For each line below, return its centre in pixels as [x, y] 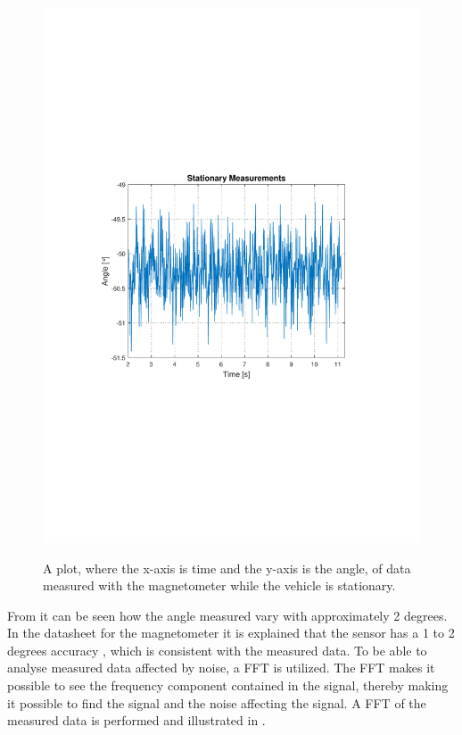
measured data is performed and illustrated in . [136, 720]
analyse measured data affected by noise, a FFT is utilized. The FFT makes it [221, 668]
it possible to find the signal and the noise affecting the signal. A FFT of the [217, 702]
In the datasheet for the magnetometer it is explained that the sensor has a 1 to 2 [231, 633]
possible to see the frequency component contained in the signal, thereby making [228, 685]
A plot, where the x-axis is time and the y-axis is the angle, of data [227, 568]
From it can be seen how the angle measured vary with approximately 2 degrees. [227, 615]
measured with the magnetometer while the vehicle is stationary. [219, 585]
